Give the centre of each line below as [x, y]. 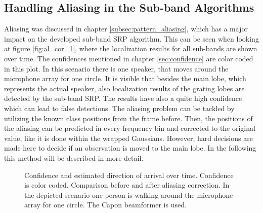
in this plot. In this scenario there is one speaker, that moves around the [116, 68]
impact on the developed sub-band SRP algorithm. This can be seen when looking [131, 38]
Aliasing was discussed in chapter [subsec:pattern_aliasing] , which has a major [126, 29]
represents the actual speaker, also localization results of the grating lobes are [124, 88]
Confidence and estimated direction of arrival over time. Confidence [129, 175]
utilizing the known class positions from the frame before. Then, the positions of [128, 118]
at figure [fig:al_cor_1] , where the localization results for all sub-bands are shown [131, 48]
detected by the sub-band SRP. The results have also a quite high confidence [123, 98]
